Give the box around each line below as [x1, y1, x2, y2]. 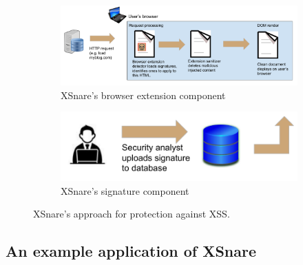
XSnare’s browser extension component [61, 87, 226, 102]
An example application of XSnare [6, 240, 257, 262]
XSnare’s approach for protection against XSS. [33, 206, 230, 221]
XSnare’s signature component [61, 183, 189, 198]
